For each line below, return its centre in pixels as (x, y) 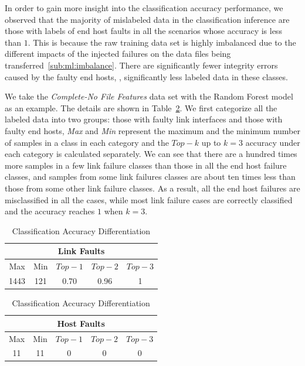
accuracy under (273, 142)
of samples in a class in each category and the (87, 142)
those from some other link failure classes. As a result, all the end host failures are (152, 188)
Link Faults (81, 251)
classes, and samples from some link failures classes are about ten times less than (150, 177)
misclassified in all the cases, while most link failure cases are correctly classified (149, 199)
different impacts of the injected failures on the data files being (118, 54)
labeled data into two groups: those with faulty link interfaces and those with (144, 119)
